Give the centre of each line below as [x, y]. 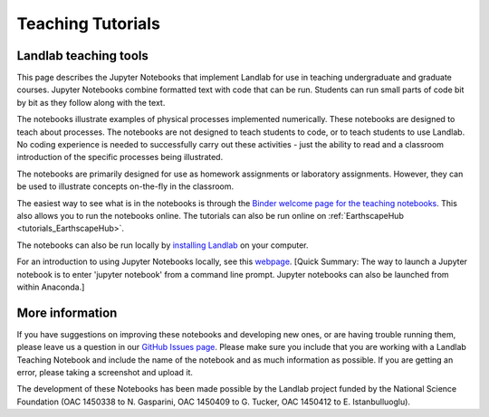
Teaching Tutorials [88, 24]
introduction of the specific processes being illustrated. [120, 157]
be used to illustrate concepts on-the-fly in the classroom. [125, 186]
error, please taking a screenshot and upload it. [105, 372]
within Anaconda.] [51, 287]
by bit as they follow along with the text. [91, 102]
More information [67, 313]
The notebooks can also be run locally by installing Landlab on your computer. [163, 245]
